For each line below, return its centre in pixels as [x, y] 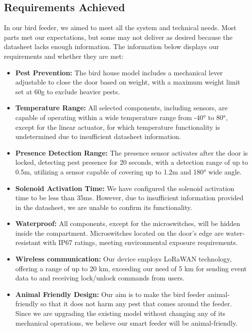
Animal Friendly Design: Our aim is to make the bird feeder [110, 294]
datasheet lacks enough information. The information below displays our [112, 46]
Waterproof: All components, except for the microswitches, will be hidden [128, 223]
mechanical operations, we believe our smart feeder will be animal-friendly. [126, 322]
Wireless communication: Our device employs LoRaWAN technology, [124, 259]
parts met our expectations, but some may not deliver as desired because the [118, 37]
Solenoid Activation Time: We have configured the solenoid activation [125, 188]
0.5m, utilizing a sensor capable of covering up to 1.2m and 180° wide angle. [128, 171]
